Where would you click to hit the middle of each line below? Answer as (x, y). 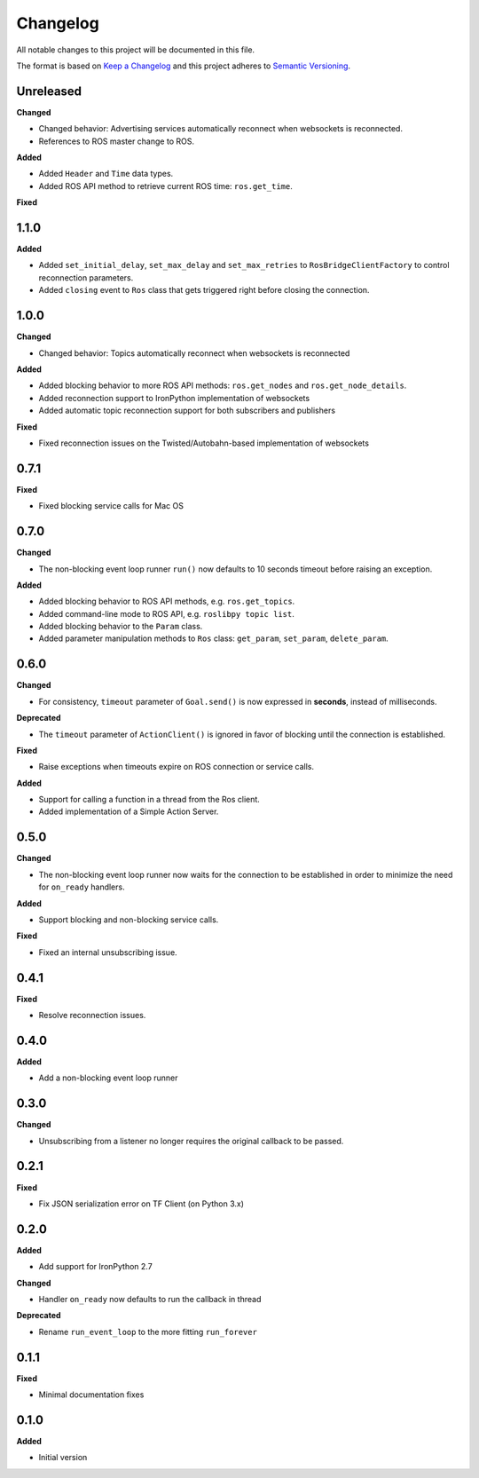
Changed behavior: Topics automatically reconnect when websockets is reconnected (194, 353)
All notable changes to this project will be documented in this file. (136, 50)
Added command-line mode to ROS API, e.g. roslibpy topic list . (166, 613)
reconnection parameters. (86, 277)
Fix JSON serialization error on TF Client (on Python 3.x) (141, 1204)
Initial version (63, 1458)
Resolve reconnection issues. (92, 1016)
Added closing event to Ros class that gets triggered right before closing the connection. (204, 290)
